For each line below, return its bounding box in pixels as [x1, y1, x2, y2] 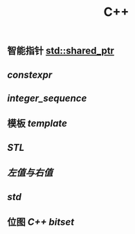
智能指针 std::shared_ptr [7, 45, 114, 57]
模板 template [7, 118, 68, 129]
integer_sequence [7, 92, 87, 104]
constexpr [7, 69, 53, 80]
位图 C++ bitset [7, 216, 75, 228]
